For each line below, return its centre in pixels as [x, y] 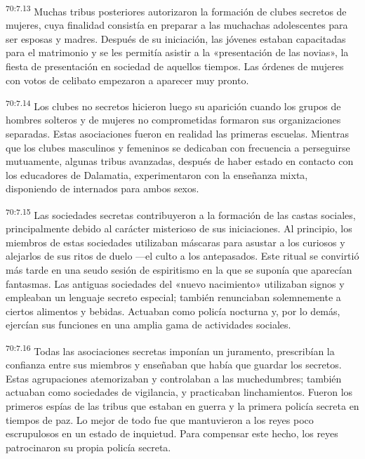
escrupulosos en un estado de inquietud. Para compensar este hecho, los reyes [172, 433]
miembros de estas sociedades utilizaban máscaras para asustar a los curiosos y [175, 242]
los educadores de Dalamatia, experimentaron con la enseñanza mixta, [157, 174]
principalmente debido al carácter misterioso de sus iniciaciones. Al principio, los [179, 228]
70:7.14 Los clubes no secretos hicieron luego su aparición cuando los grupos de [173, 105]
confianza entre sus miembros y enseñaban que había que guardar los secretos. [174, 365]
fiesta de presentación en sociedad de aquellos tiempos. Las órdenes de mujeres [175, 66]
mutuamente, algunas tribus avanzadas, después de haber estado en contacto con [180, 161]
